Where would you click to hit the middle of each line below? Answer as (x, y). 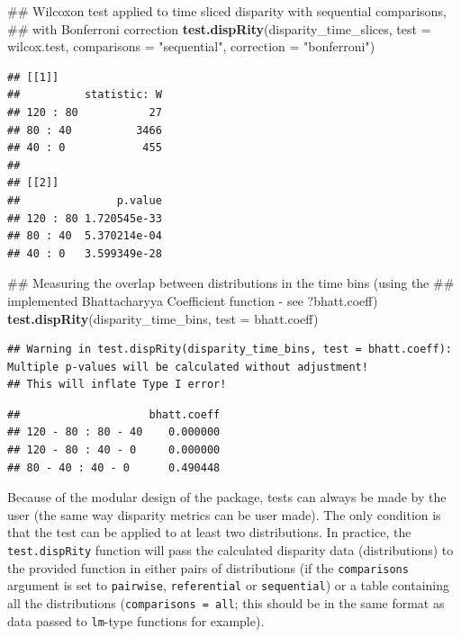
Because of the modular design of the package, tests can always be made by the (227, 497)
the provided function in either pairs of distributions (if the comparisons (208, 567)
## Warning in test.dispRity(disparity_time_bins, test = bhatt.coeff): (230, 350)
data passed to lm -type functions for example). (136, 620)
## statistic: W (85, 95)
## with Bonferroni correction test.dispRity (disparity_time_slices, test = (219, 28)
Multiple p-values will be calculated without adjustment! (188, 367)
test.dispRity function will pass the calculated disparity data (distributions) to (230, 550)
